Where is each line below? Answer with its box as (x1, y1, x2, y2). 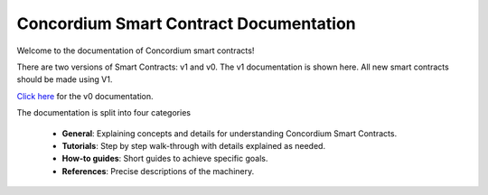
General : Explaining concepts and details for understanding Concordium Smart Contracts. (61, 127, 398, 139)
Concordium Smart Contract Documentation (16, 14, 356, 33)
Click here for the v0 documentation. (16, 90, 154, 101)
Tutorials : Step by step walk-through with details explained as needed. (61, 140, 325, 151)
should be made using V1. (16, 74, 113, 85)
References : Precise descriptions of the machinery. (61, 165, 255, 176)
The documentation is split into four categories (16, 107, 192, 118)
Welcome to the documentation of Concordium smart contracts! (16, 45, 255, 56)
